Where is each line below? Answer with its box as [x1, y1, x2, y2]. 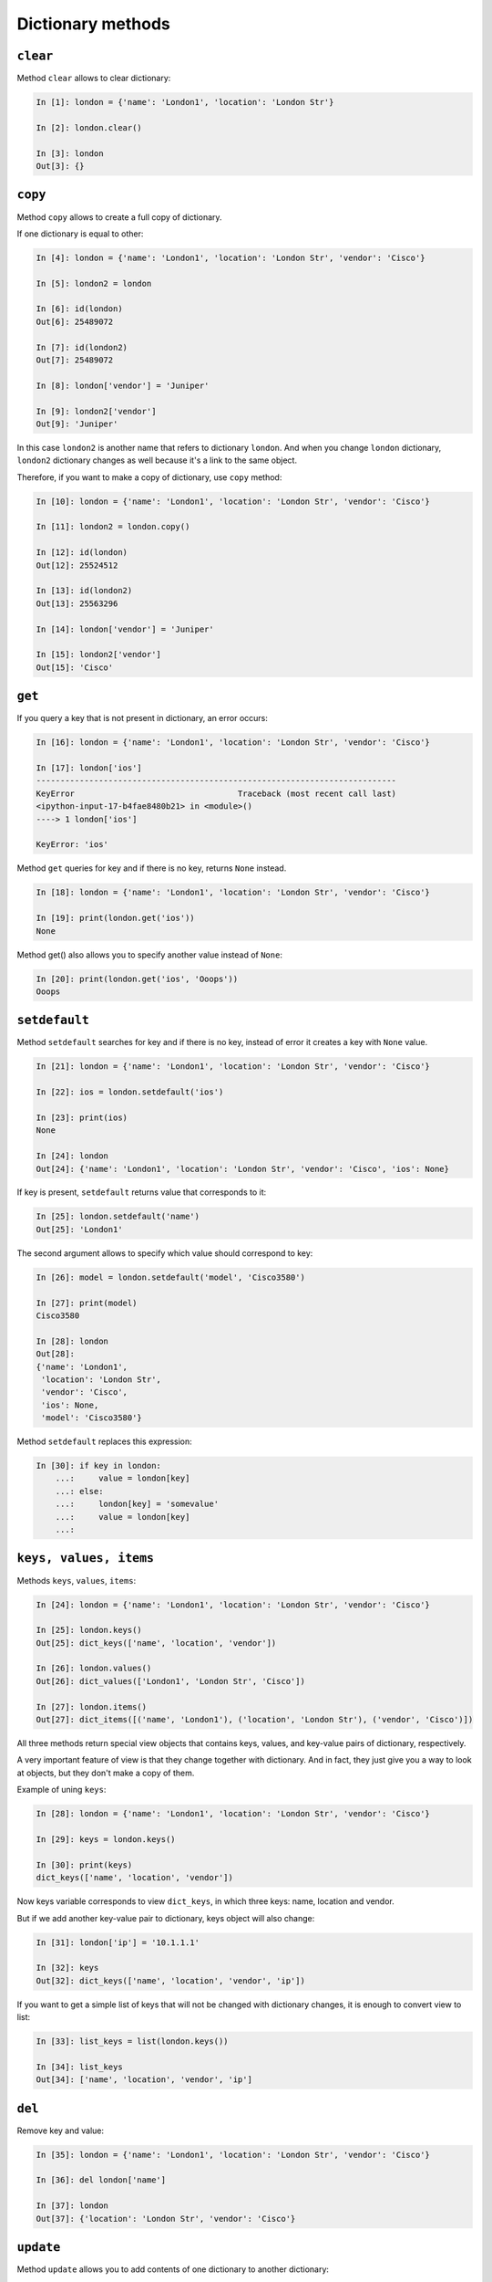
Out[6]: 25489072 [36, 316, 114, 327]
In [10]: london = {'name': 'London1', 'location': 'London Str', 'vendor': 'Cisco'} [36, 496, 430, 507]
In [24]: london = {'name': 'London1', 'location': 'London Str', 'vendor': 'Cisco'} [36, 1599, 430, 1610]
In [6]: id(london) [36, 304, 123, 314]
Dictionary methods [16, 14, 170, 34]
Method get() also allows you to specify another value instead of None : [16, 949, 282, 960]
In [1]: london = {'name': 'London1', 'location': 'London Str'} [36, 97, 334, 108]
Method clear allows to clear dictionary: [16, 73, 171, 84]
